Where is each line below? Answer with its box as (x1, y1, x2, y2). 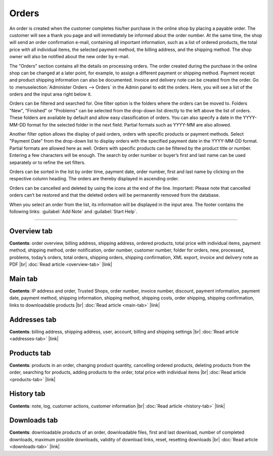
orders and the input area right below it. (9, 91, 92, 97)
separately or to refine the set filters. (9, 159, 86, 165)
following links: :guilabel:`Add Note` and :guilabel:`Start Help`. (9, 208, 138, 215)
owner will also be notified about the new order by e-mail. (9, 54, 130, 60)
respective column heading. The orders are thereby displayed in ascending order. (9, 176, 179, 182)
